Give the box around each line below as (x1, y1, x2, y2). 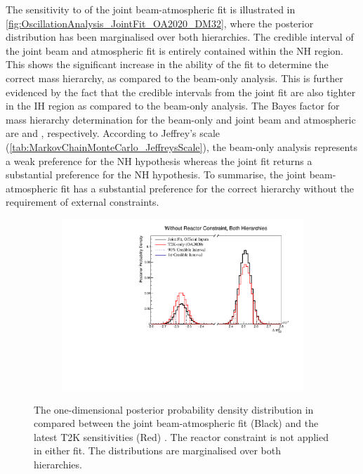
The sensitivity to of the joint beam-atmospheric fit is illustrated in (6, 2, 296, 16)
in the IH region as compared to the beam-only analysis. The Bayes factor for (6, 98, 340, 113)
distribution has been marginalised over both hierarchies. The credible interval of (6, 29, 354, 44)
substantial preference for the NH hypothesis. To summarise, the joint (6, 167, 307, 182)
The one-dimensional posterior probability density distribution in (34, 402, 314, 416)
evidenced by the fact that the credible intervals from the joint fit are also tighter (6, 84, 356, 99)
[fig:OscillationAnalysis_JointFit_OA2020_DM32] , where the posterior (6, 15, 314, 30)
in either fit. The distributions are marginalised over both (34, 443, 282, 458)
